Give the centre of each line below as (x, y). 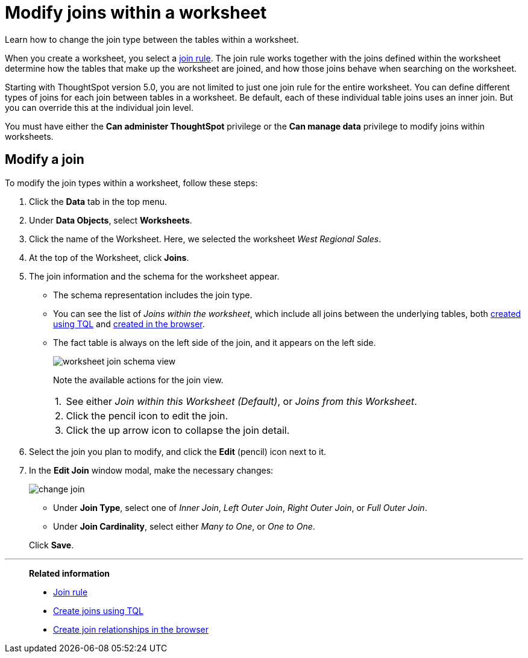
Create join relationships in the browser (131, 629)
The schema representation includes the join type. (153, 295)
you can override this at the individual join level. (99, 107)
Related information (70, 573)
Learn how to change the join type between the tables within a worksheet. (152, 39)
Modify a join (45, 160)
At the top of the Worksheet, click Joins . (109, 257)
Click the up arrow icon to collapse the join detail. (178, 430)
